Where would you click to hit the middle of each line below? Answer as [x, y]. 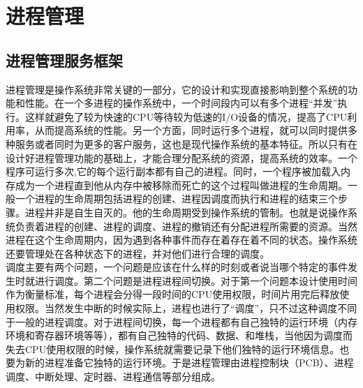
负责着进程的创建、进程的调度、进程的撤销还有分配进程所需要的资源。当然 [186, 226]
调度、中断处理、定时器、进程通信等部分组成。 [113, 376]
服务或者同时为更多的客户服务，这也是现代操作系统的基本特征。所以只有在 [186, 143]
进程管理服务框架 [64, 60]
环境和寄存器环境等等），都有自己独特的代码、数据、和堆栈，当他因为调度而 [179, 335]
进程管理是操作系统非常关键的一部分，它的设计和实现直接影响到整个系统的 [177, 89]
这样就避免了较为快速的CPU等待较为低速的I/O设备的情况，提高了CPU [186, 116]
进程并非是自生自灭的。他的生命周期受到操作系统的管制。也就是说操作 [186, 212]
